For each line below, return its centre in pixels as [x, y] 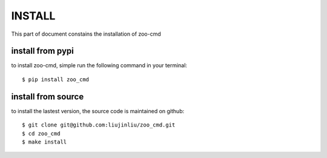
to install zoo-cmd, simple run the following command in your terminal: [99, 65]
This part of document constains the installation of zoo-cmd [86, 34]
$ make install [45, 142]
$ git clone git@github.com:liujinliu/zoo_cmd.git [99, 125]
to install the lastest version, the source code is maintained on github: [98, 111]
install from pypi [42, 51]
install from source [48, 97]
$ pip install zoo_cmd [56, 79]
